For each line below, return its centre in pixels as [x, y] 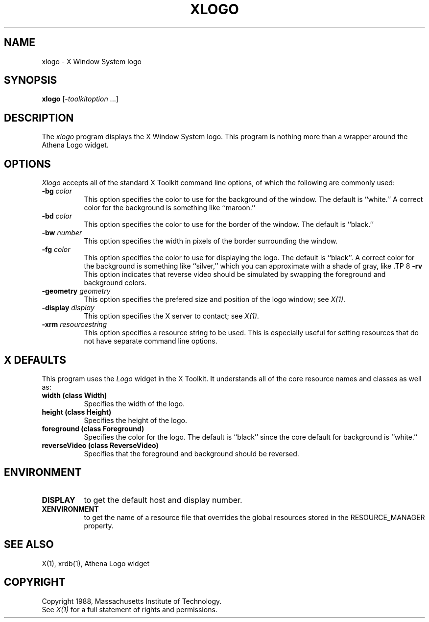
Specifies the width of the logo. [134, 403]
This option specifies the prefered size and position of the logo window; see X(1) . [215, 299]
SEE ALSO [29, 545]
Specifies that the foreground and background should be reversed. [191, 453]
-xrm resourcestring [74, 324]
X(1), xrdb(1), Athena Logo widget [95, 563]
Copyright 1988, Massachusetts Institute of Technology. [132, 601]
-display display [68, 308]
